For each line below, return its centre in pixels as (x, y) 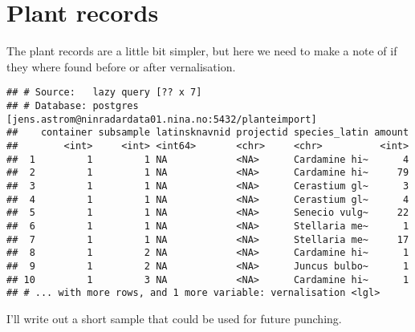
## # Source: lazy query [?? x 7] (104, 93)
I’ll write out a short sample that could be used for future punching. (174, 318)
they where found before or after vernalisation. (121, 66)
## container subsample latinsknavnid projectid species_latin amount (208, 133)
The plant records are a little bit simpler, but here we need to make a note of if (202, 51)
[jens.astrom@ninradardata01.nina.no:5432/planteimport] (162, 119)
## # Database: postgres (73, 105)
